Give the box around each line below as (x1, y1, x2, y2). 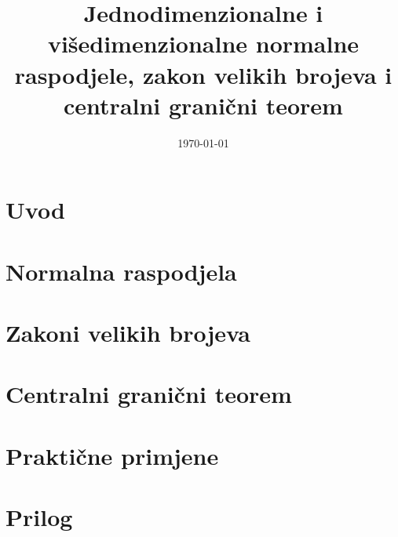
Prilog (5, 501, 73, 533)
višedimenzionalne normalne (47, 27, 360, 60)
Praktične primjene (5, 439, 219, 471)
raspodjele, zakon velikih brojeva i (14, 58, 393, 90)
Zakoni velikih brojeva (5, 317, 250, 349)
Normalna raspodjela (5, 255, 237, 287)
